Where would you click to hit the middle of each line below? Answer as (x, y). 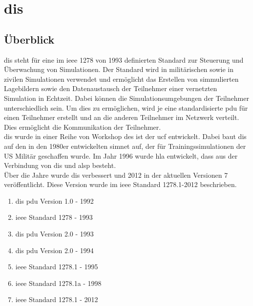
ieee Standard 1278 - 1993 (54, 217)
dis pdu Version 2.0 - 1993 (54, 234)
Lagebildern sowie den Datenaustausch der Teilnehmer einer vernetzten (111, 88)
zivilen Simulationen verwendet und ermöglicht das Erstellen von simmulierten (121, 79)
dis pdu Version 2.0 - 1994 (54, 250)
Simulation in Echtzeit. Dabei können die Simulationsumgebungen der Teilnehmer (126, 98)
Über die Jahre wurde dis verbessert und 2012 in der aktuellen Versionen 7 (116, 175)
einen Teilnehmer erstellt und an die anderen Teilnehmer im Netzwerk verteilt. (122, 117)
